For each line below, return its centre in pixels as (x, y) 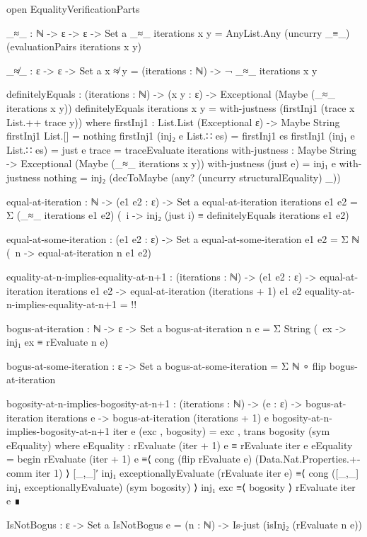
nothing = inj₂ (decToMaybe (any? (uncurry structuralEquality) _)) (192, 177)
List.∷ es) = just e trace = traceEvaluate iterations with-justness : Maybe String (181, 149)
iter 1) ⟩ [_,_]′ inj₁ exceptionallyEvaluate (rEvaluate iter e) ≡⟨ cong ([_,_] (197, 473)
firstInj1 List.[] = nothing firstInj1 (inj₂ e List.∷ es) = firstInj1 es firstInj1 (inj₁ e (181, 136)
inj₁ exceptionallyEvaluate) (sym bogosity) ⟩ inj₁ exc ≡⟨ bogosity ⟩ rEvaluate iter (181, 486)
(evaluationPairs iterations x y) (74, 46)
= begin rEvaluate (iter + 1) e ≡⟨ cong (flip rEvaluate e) (129, 459)
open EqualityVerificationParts (73, 9)
